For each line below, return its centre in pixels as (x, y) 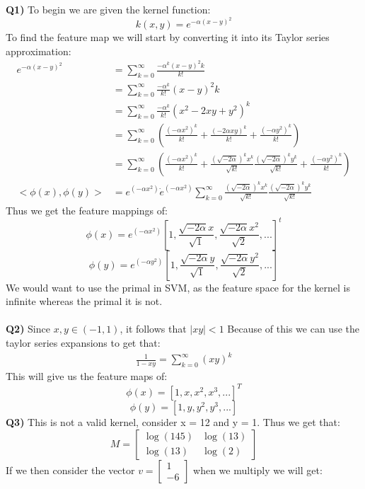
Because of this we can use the (293, 329)
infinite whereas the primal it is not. (84, 301)
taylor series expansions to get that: (83, 343)
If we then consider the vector (70, 470)
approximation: (39, 51)
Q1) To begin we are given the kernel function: (108, 9)
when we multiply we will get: (258, 470)
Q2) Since (28, 329)
